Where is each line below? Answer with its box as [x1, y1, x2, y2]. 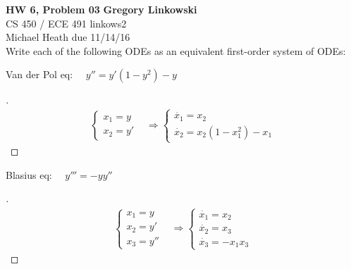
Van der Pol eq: [6, 67, 73, 82]
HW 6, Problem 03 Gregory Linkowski [6, 2, 197, 16]
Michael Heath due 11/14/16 [6, 30, 130, 44]
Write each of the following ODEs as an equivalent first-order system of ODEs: [6, 43, 346, 58]
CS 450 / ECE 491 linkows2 [6, 15, 127, 30]
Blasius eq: [6, 167, 52, 182]
